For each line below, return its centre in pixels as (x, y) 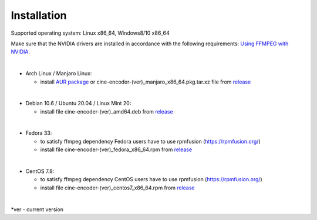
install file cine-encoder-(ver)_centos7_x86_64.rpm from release (117, 188)
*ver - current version (37, 209)
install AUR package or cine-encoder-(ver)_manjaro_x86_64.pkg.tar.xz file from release (146, 82)
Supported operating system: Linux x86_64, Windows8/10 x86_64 (90, 33)
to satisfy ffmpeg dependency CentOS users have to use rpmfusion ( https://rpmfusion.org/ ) (151, 179)
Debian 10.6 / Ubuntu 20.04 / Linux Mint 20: (78, 104)
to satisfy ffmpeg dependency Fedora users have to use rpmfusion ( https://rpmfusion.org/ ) (150, 141)
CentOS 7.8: (40, 171)
